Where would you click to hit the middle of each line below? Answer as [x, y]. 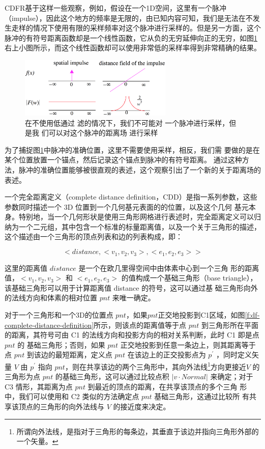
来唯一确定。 [134, 298]
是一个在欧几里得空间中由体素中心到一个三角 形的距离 [169, 268]
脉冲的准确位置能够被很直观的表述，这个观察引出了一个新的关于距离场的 [140, 169]
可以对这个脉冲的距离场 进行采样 [103, 133]
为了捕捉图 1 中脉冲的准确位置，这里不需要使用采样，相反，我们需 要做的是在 [132, 149]
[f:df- [252, 314]
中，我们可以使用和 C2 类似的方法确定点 [72, 396]
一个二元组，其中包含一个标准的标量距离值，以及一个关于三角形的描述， [140, 226]
